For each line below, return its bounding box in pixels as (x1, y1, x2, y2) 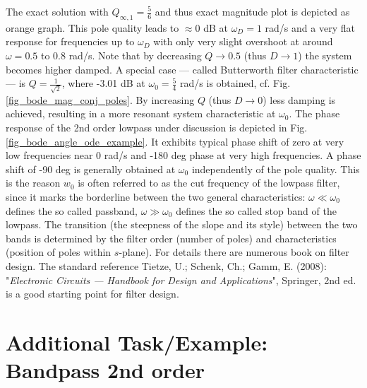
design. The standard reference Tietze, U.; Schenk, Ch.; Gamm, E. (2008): (6, 259, 327, 273)
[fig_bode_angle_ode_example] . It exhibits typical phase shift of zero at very (6, 134, 344, 148)
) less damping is (263, 92, 336, 107)
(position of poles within (6, 245, 112, 259)
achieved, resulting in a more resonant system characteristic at (6, 106, 276, 121)
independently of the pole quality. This (191, 161, 360, 176)
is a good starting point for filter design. (6, 286, 179, 301)
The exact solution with (6, 4, 109, 18)
